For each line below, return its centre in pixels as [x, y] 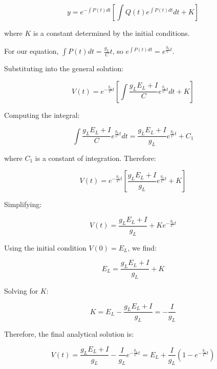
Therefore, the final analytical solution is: [69, 334]
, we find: [142, 247]
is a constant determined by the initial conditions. [112, 33]
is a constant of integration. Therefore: [95, 158]
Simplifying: [23, 204]
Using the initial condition [45, 247]
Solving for [21, 290]
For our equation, [31, 51]
